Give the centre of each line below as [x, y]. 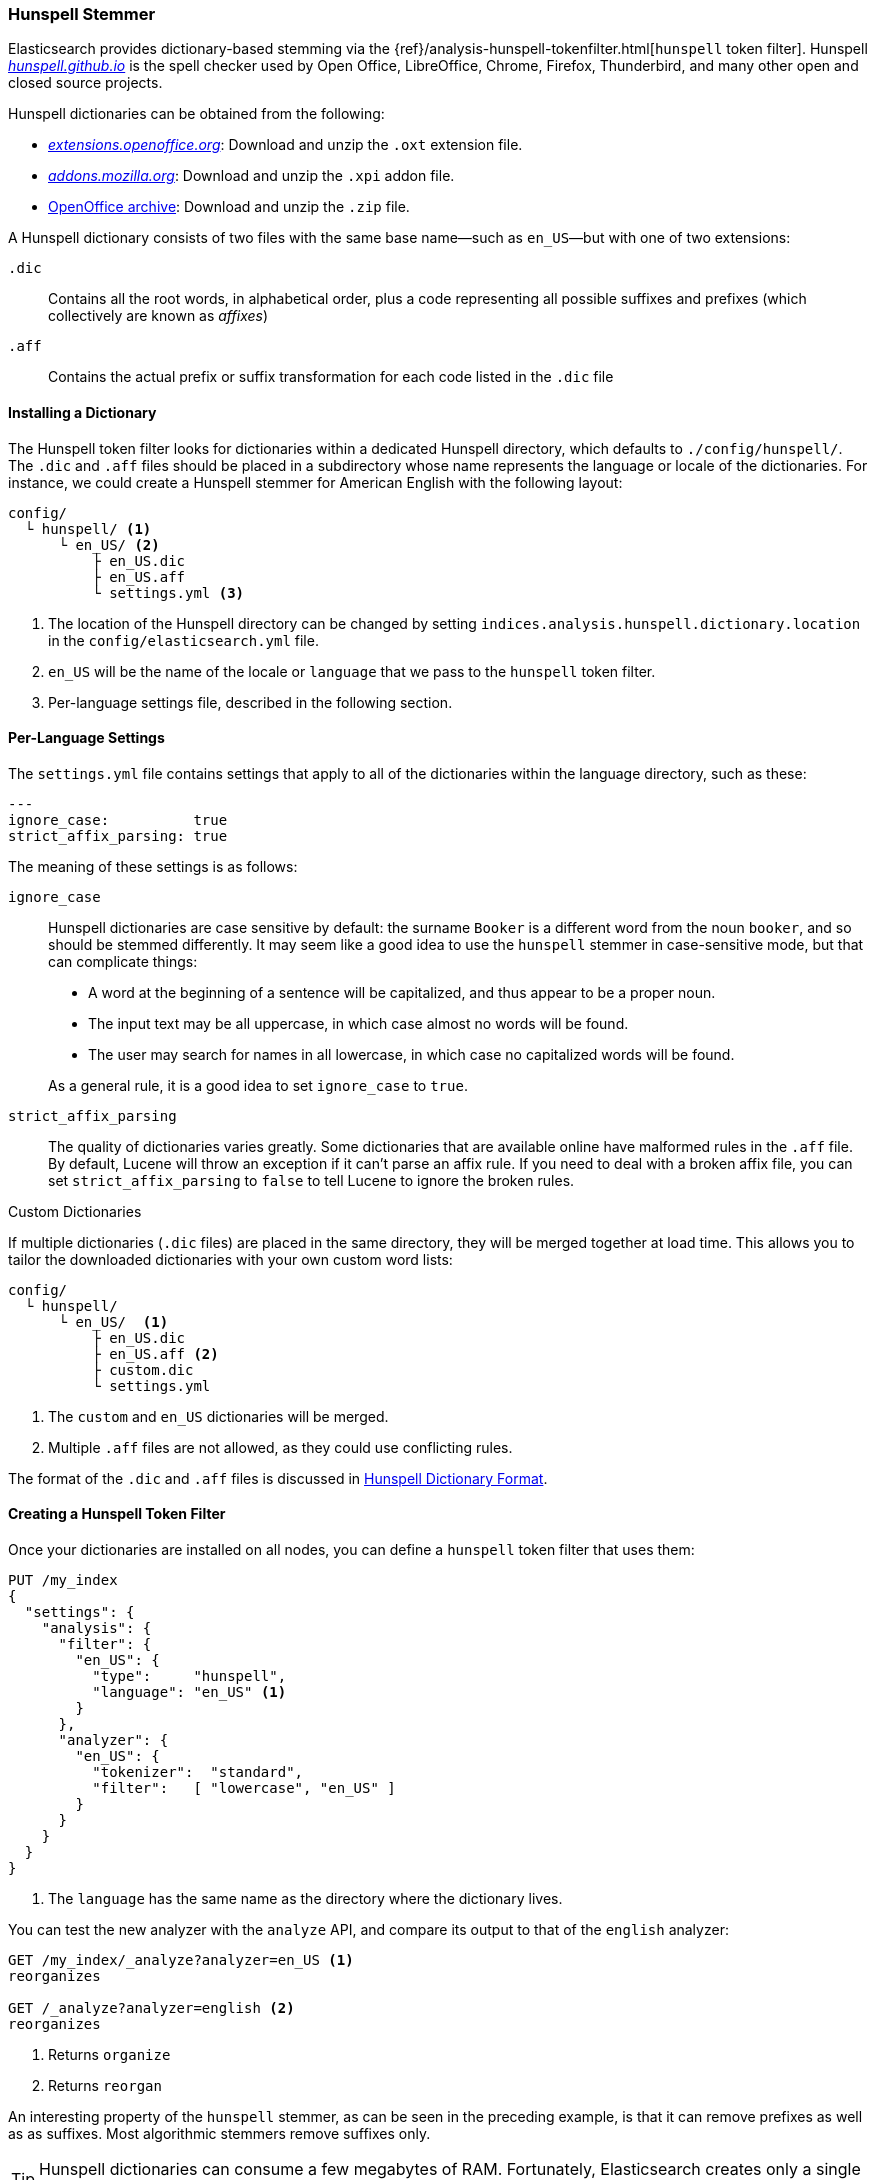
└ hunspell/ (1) [88, 528]
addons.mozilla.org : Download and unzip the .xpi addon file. [251, 176]
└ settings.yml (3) [168, 592]
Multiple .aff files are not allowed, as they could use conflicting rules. [280, 1447]
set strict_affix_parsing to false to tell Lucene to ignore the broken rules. [311, 1180]
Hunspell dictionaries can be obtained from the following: [196, 114]
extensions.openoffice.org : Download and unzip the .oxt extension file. [285, 145]
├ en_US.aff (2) [155, 1353]
